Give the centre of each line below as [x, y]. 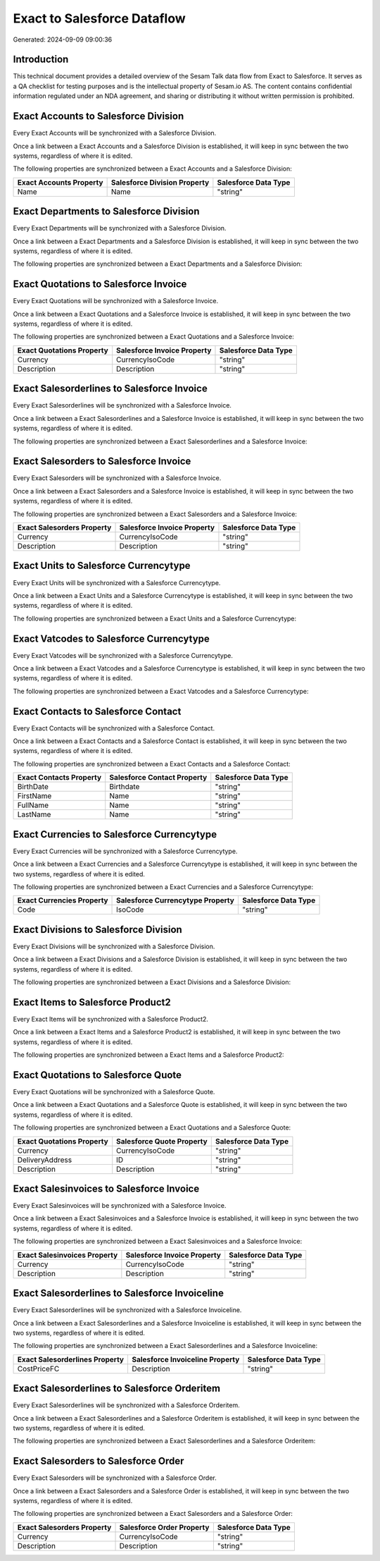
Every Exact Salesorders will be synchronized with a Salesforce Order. [115, 1478]
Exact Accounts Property [60, 182]
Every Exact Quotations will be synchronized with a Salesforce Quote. [114, 1092]
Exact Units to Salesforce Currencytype [102, 566]
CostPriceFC [38, 1369]
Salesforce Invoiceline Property [185, 1359]
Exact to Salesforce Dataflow [99, 18]
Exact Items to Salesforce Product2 [92, 1002]
